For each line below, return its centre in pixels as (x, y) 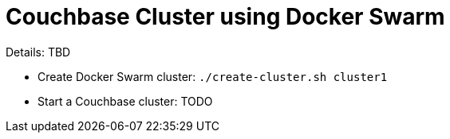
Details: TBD (38, 52)
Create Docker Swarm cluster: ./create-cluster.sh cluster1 (213, 76)
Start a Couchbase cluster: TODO (125, 101)
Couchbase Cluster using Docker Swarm (225, 17)
